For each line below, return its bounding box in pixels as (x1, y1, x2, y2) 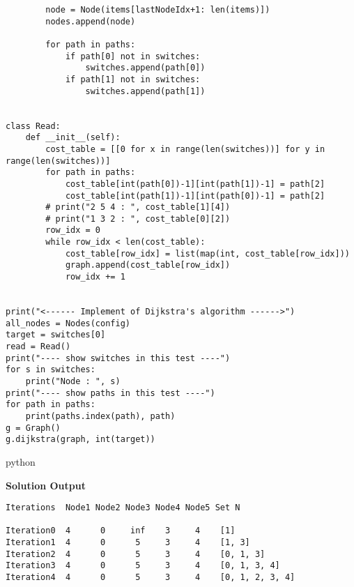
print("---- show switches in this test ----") (6, 353, 231, 363)
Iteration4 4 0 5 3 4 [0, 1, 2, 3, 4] (6, 572, 295, 583)
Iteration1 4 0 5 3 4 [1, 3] (6, 538, 250, 548)
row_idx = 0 (45, 225, 101, 236)
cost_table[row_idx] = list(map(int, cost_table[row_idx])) (65, 248, 350, 259)
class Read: (6, 121, 61, 131)
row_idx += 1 (65, 272, 125, 282)
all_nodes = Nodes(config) (6, 318, 130, 328)
